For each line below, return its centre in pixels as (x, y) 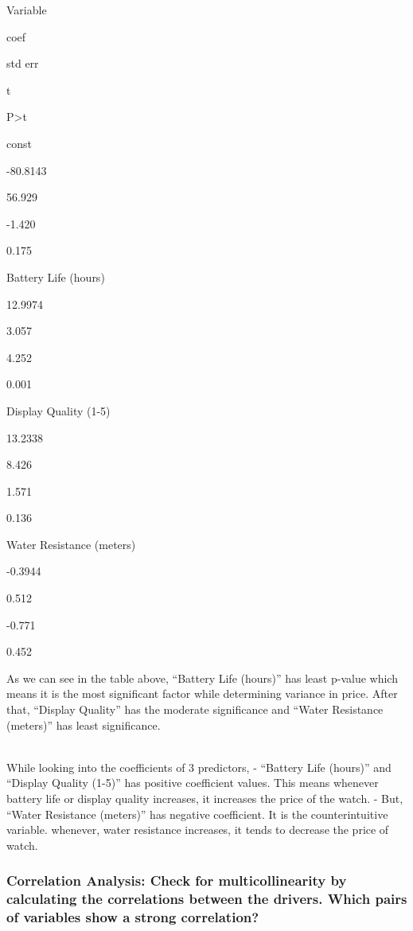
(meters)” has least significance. (84, 725)
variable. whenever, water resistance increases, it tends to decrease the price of (198, 830)
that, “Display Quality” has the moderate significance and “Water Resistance (195, 709)
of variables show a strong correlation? (133, 917)
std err (23, 63)
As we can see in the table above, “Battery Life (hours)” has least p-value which (202, 678)
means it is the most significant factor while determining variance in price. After (202, 693)
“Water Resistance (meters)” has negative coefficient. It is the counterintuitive (197, 814)
